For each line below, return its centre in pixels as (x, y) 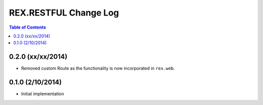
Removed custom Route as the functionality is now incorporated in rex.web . (98, 69)
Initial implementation (43, 94)
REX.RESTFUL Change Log (64, 13)
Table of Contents (28, 27)
